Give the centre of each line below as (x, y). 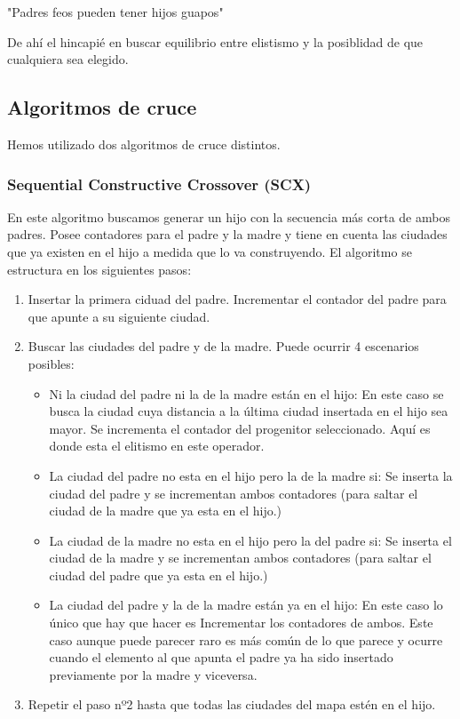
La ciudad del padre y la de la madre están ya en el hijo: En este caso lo (246, 605)
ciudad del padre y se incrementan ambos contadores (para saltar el (234, 493)
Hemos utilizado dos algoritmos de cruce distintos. (144, 144)
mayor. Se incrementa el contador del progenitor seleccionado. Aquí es (240, 428)
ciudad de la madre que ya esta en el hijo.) (166, 511)
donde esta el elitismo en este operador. (157, 446)
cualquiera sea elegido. (68, 59)
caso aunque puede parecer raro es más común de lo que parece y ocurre (246, 639)
